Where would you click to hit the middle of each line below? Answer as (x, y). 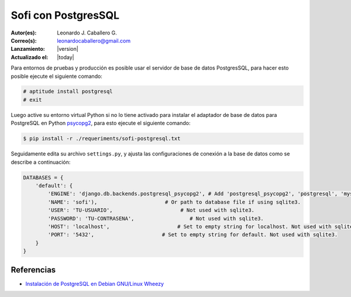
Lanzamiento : (28, 49)
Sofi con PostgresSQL (65, 15)
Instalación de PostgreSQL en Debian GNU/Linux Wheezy (94, 284)
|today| (66, 57)
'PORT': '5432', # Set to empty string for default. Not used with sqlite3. (193, 235)
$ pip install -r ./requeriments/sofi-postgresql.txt (102, 139)
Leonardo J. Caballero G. (87, 33)
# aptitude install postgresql (68, 91)
